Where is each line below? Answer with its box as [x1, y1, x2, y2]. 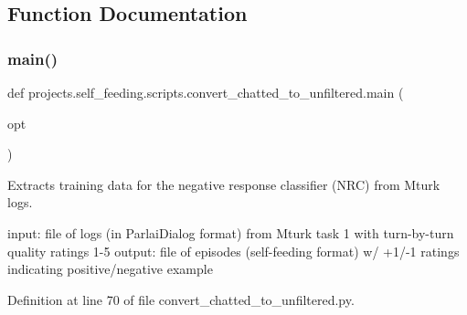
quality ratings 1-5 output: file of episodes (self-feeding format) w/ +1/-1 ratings [7, 241, 460, 260]
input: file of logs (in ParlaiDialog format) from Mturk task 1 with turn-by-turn [7, 223, 454, 242]
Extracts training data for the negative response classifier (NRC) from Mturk [7, 174, 440, 194]
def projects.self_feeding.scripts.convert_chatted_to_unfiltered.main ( [7, 83, 404, 101]
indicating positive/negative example [7, 259, 213, 278]
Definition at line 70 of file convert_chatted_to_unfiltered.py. [7, 289, 355, 309]
